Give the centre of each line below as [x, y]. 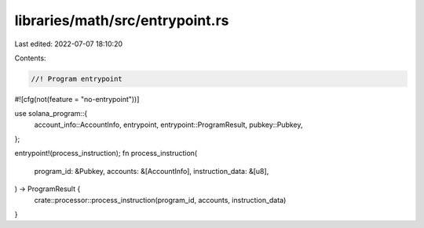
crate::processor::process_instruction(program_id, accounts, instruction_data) [160, 200]
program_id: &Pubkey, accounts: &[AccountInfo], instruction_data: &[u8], [152, 171]
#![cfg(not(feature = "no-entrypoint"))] [77, 99]
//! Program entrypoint [77, 79]
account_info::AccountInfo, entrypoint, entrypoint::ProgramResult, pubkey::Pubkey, [168, 125]
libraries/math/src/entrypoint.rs [122, 20]
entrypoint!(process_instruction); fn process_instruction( [106, 154]
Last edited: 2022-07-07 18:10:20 [69, 44]
